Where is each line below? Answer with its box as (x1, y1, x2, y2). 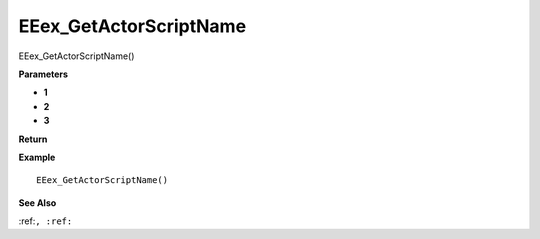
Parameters (18, 68, 69, 80)
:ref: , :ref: (18, 215, 73, 227)
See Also (18, 196, 57, 209)
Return (18, 133, 48, 145)
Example (18, 151, 56, 163)
